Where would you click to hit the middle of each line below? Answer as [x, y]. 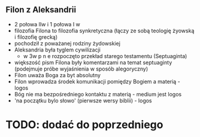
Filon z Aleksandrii [41, 10]
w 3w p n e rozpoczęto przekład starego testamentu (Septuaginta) [105, 56]
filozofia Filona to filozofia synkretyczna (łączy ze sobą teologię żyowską [104, 31]
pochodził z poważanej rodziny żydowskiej [67, 43]
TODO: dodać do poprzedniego [84, 124]
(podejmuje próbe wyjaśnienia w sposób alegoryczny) [81, 69]
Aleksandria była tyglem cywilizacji [57, 50]
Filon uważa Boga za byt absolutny [57, 75]
